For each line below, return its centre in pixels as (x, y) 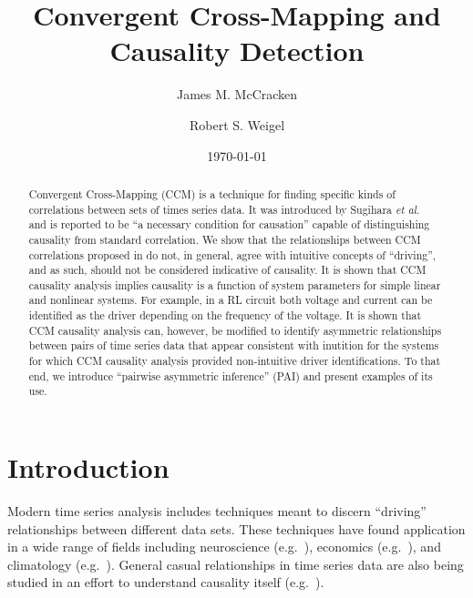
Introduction (88, 467)
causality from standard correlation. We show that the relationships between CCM (225, 239)
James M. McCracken (237, 94)
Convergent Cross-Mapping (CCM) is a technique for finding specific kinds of (212, 193)
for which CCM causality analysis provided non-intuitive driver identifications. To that (235, 361)
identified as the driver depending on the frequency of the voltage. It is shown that (225, 315)
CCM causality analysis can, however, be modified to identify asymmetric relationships (235, 330)
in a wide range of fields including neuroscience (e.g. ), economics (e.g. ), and (224, 547)
